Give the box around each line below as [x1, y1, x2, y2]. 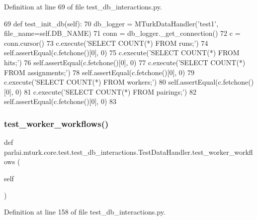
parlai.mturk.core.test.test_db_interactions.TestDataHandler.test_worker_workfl [4, 146, 253, 157]
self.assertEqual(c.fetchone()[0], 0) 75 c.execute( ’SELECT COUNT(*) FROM [4, 47, 240, 58]
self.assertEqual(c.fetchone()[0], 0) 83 [4, 96, 117, 107]
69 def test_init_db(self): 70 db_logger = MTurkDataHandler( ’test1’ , [4, 18, 219, 28]
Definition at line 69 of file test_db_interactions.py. [4, 1, 162, 11]
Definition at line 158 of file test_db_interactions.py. [4, 207, 166, 217]
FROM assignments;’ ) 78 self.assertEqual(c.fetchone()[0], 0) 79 [4, 67, 194, 77]
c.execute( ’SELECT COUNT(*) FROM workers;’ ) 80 [4, 77, 166, 87]
